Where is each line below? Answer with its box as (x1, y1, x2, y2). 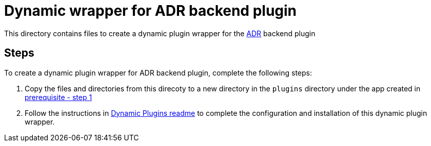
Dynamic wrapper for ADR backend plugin (4, 2, 297, 19)
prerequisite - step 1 (25, 92, 92, 102)
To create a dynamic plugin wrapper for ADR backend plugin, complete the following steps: (4, 68, 312, 77)
